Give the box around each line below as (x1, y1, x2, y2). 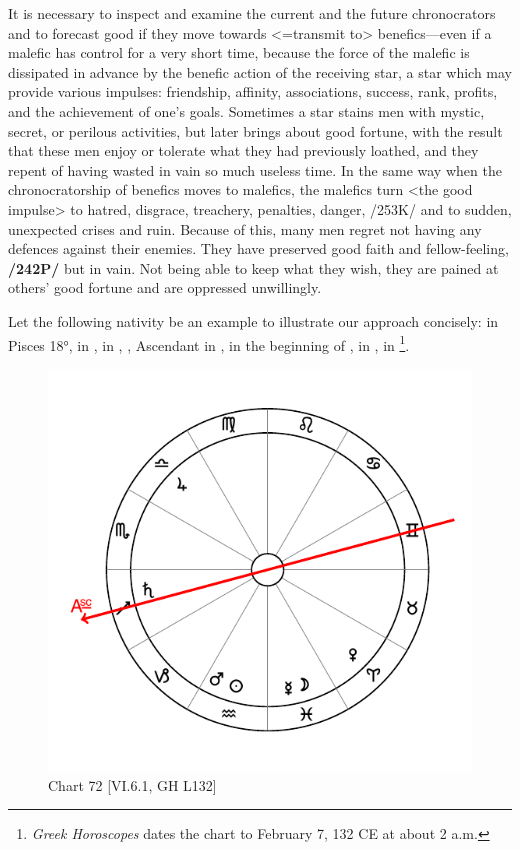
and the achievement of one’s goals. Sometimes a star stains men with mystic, (8, 100, 485, 121)
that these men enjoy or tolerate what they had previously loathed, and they (8, 140, 479, 161)
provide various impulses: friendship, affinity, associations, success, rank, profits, (8, 81, 498, 102)
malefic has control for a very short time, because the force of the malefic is (8, 42, 470, 63)
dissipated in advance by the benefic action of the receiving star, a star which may (8, 61, 513, 82)
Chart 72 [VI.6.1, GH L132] (48, 774, 217, 795)
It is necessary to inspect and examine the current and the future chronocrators (8, 3, 496, 23)
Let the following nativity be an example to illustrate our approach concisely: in (8, 310, 499, 331)
